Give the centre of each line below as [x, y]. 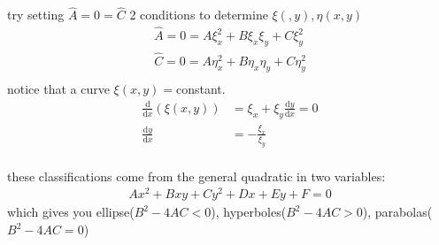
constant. [200, 88]
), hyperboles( [249, 212]
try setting [36, 15]
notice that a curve [58, 88]
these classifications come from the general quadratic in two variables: [196, 176]
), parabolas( [397, 212]
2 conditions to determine [199, 15]
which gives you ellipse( [71, 212]
